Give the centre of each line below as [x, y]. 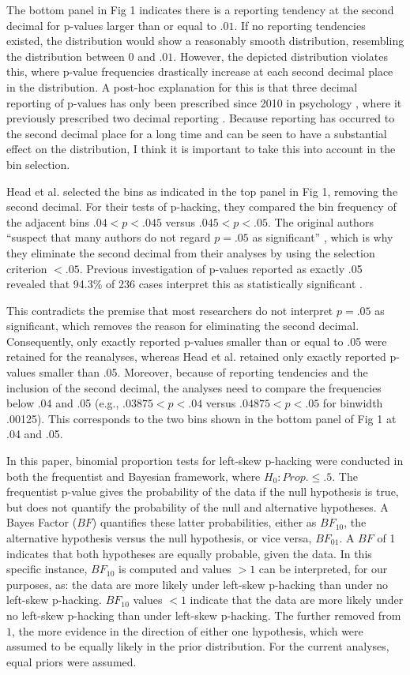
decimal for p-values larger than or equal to [111, 25]
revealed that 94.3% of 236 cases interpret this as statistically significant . [184, 284]
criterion [27, 268]
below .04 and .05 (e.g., [63, 403]
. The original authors [320, 221]
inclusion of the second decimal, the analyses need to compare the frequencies [194, 387]
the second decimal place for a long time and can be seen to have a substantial [197, 133]
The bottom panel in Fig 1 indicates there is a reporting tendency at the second [200, 9]
